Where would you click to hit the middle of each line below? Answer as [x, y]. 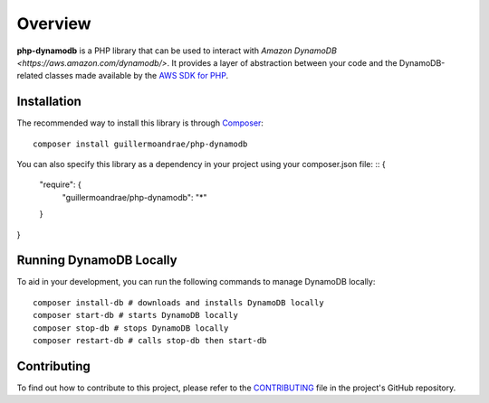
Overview [54, 23]
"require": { [60, 184]
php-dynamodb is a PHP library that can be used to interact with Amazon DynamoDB [177, 51]
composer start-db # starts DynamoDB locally [136, 315]
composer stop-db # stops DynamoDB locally [131, 328]
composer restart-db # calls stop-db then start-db [150, 341]
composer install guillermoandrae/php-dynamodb [140, 144]
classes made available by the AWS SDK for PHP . [137, 76]
